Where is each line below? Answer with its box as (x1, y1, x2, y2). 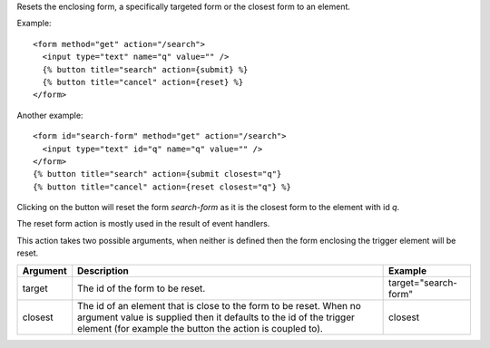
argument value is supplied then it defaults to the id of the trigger (77, 311, 356, 324)
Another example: (16, 110, 83, 121)
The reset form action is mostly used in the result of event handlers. (16, 218, 270, 229)
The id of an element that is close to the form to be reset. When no (77, 299, 362, 312)
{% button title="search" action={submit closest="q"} (33, 169, 282, 179)
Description (77, 264, 129, 276)
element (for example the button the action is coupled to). (77, 322, 324, 334)
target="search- (388, 276, 458, 289)
